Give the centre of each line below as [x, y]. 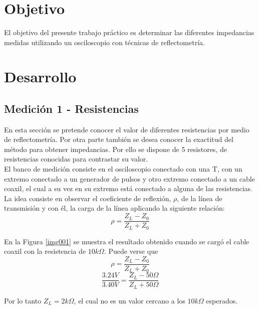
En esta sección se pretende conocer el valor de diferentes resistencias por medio [127, 129]
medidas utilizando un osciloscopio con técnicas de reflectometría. [104, 42]
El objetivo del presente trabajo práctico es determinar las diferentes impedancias [129, 32]
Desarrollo [40, 76]
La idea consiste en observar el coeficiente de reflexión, [88, 198]
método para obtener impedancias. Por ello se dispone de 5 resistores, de [115, 149]
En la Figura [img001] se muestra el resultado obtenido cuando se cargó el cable [127, 241]
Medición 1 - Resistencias [71, 108]
